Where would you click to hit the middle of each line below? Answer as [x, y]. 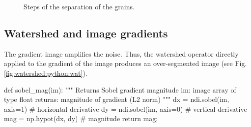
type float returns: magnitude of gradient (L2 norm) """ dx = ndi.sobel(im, [117, 99]
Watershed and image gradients [86, 33]
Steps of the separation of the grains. [79, 6]
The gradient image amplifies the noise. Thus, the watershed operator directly [121, 53]
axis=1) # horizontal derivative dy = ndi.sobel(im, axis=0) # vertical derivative [125, 109]
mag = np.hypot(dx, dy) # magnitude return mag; [81, 118]
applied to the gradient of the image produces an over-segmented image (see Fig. [125, 63]
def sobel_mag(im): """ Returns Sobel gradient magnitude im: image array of [120, 89]
